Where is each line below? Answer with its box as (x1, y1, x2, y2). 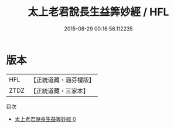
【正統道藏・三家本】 (30, 86, 90, 95)
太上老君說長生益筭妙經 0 (14, 115, 76, 122)
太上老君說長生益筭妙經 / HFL (28, 5, 169, 19)
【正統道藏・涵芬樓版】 (30, 76, 95, 84)
